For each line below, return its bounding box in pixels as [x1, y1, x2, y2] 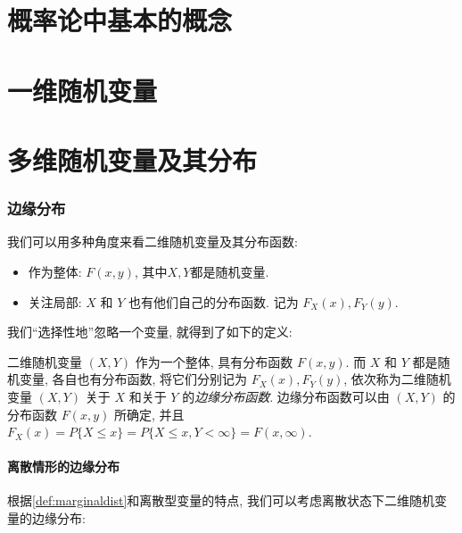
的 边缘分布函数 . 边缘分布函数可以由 [182, 387, 390, 405]
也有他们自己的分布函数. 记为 [128, 292, 299, 311]
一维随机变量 [7, 71, 158, 108]
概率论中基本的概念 [7, 2, 233, 38]
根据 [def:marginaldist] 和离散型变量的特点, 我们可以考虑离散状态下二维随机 [7, 491, 434, 510]
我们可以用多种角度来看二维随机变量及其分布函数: [7, 232, 298, 251]
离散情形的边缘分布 [7, 457, 120, 476]
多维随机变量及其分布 [7, 141, 258, 178]
